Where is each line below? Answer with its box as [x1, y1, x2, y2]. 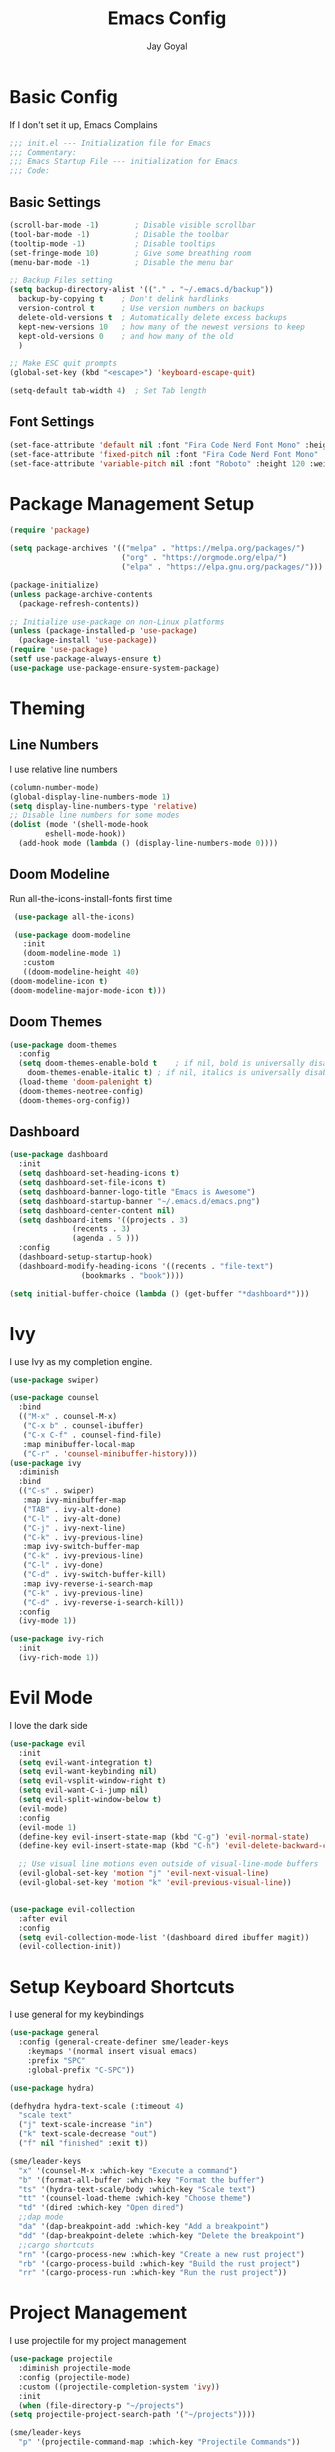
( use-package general [9, 2028, 100, 2038]
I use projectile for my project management [9, 2335, 187, 2347]
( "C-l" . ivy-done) [22, 1560, 104, 1571]
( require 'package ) [9, 525, 91, 536]
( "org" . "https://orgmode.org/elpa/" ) [120, 553, 287, 563]
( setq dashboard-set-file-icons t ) [18, 1178, 167, 1188]
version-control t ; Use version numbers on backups [18, 303, 266, 313]
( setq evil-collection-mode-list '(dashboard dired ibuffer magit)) [18, 1932, 310, 1942]
